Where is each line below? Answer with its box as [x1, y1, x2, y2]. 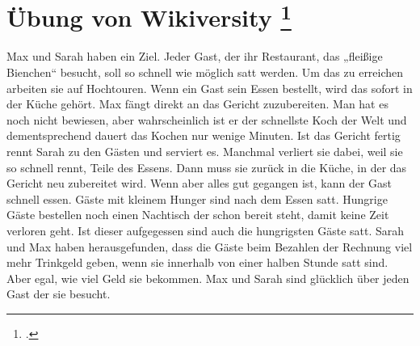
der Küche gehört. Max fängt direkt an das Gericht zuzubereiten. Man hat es [6, 95, 388, 112]
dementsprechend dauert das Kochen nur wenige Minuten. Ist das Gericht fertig [6, 127, 401, 144]
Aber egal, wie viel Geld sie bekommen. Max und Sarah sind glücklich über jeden [6, 269, 409, 286]
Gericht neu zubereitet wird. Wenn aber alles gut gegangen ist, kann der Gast [6, 175, 393, 192]
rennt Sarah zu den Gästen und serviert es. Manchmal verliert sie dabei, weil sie [6, 143, 403, 160]
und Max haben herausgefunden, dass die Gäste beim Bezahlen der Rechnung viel [6, 238, 413, 255]
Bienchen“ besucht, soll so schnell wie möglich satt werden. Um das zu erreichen [6, 64, 404, 81]
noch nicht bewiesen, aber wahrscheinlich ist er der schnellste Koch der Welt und [6, 111, 407, 128]
